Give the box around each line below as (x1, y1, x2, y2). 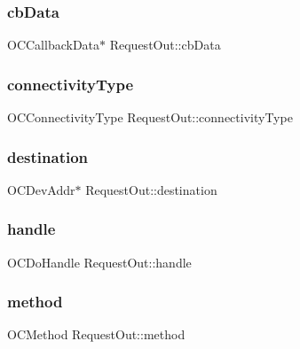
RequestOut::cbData (109, 35, 221, 54)
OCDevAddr (7, 180, 75, 198)
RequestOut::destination (85, 180, 217, 198)
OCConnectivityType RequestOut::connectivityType (7, 108, 293, 127)
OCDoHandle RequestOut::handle (7, 252, 192, 271)
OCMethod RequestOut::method (7, 325, 186, 344)
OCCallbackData (7, 35, 100, 54)
